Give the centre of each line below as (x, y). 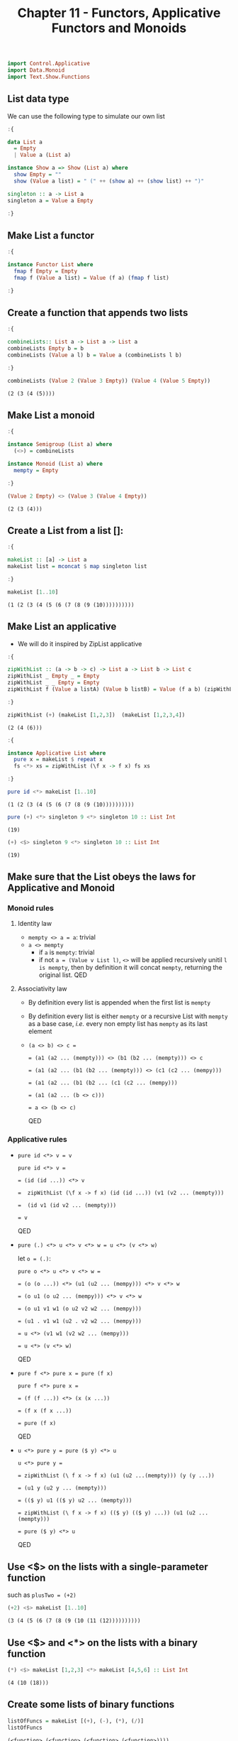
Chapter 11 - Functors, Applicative (119, 13)
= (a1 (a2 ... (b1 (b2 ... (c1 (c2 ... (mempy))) (103, 1083)
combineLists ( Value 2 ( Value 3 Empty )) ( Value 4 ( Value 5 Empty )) (109, 381)
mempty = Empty (36, 470)
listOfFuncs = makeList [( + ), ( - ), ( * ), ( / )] (75, 1721)
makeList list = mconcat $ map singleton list (77, 567)
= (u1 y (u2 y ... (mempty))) (62, 1488)
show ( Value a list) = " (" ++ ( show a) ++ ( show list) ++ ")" (109, 181)
